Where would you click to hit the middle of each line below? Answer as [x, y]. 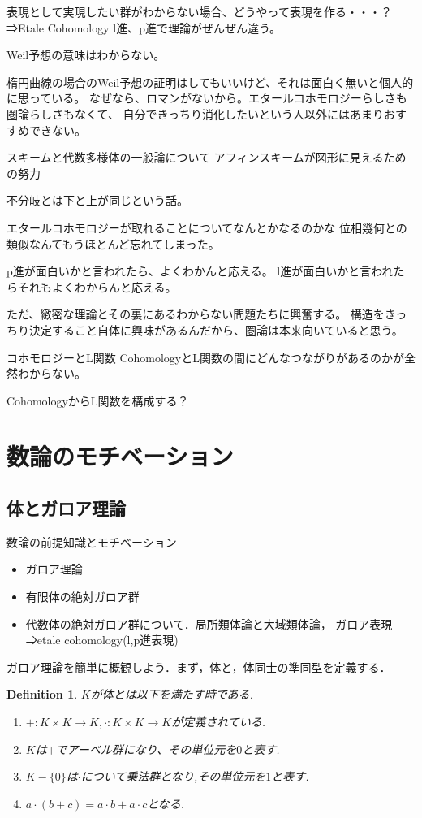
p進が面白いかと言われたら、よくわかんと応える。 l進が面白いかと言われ [200, 271]
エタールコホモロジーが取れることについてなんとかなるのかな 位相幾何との [207, 227]
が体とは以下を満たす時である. [172, 694]
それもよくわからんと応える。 [97, 286]
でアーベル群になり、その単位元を [146, 749]
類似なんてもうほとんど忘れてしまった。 [113, 243]
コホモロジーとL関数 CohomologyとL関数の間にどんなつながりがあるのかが [205, 357]
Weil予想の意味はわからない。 [86, 55]
